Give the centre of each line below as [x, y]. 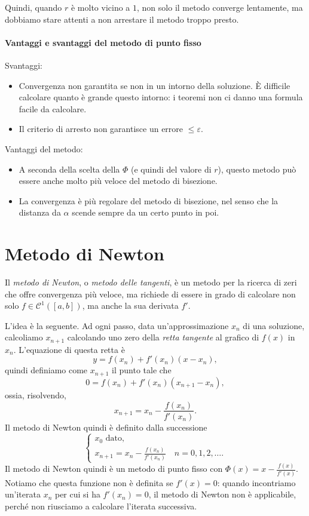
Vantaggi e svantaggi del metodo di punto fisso [103, 42]
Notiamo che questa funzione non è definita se [89, 482]
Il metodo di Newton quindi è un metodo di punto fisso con [114, 469]
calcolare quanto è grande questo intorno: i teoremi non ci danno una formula [161, 97]
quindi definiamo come [46, 370]
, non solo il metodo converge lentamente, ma [220, 7]
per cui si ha [77, 494]
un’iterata [23, 494]
